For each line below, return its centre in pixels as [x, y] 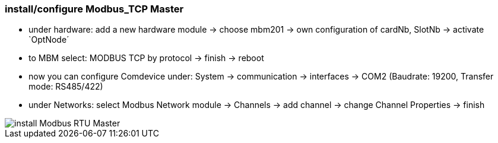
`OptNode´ [49, 40]
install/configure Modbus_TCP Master [94, 9]
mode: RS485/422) [66, 87]
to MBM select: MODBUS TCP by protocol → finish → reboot [146, 58]
